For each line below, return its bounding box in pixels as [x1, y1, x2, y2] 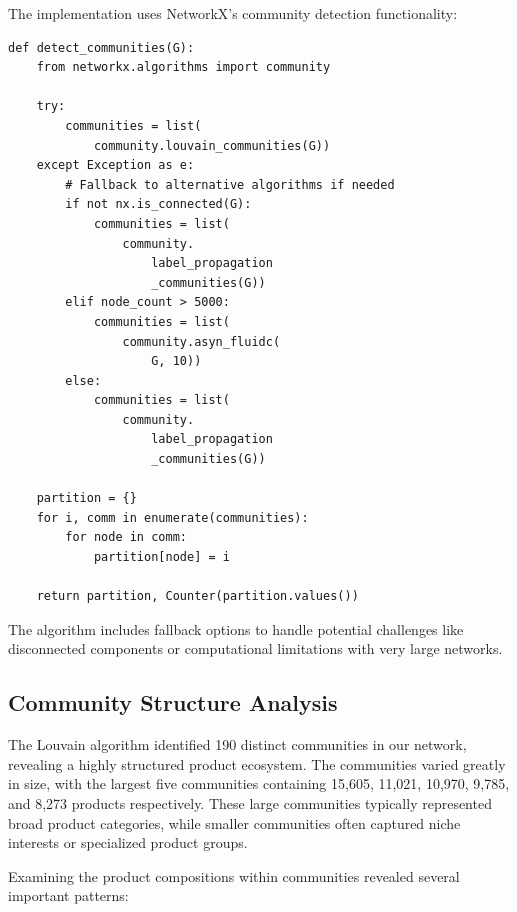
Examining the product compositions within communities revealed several [8, 865, 460, 886]
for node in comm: [65, 530, 187, 545]
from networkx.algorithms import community [36, 60, 331, 75]
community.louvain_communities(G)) [93, 138, 331, 153]
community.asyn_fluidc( [122, 334, 281, 349]
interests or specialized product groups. [8, 832, 248, 853]
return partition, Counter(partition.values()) [36, 589, 359, 604]
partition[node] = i [93, 550, 230, 565]
